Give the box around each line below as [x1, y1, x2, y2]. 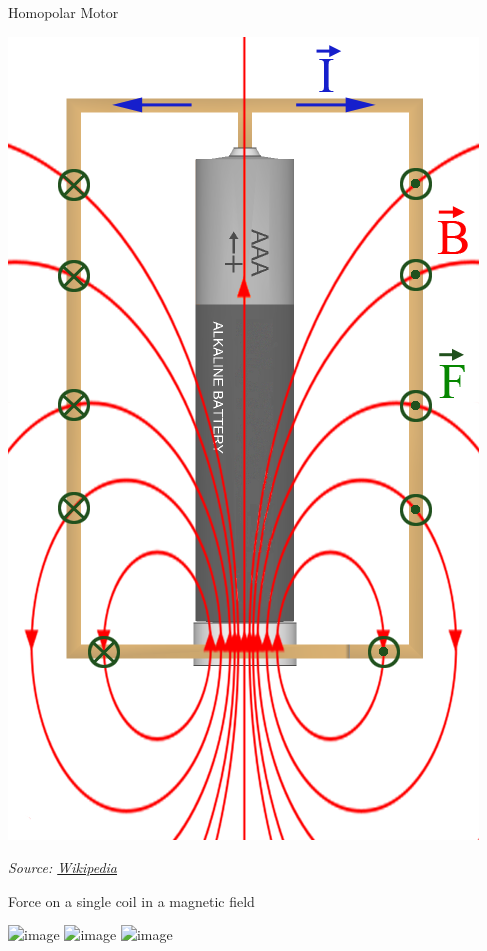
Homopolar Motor [8, 2, 119, 22]
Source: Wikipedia [8, 857, 118, 878]
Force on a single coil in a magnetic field [8, 890, 255, 911]
